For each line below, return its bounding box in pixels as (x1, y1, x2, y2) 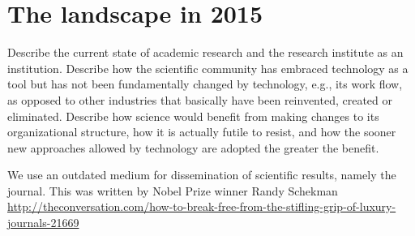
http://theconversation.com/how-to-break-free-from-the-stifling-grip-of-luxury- (7, 198, 396, 215)
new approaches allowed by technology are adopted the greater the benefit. (7, 139, 379, 156)
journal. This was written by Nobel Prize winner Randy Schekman (7, 182, 338, 199)
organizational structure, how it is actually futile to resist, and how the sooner (7, 123, 396, 140)
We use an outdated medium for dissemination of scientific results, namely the (7, 166, 396, 183)
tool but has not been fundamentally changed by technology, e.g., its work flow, (7, 75, 403, 92)
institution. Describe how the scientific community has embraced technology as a (7, 59, 409, 76)
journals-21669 (7, 214, 79, 231)
